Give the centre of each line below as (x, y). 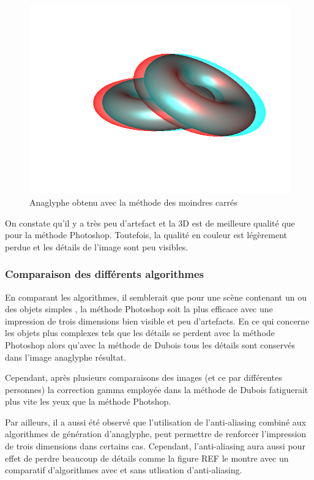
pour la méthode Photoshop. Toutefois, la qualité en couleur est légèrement (146, 235)
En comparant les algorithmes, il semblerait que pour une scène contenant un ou (156, 297)
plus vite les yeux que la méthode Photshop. (88, 401)
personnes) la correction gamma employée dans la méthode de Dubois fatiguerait (157, 389)
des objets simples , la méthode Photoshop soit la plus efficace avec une (139, 309)
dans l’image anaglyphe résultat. (66, 357)
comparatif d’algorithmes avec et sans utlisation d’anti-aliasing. (124, 470)
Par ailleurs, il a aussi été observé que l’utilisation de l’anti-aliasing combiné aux (155, 422)
